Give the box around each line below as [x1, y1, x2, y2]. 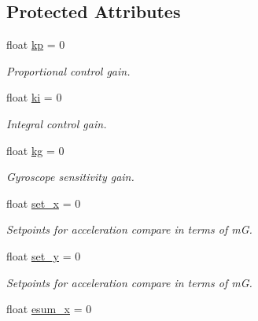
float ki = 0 [6, 89, 62, 105]
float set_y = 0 [6, 247, 81, 264]
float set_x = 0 [6, 194, 81, 211]
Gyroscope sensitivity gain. [6, 168, 135, 185]
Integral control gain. [6, 115, 107, 131]
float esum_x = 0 [6, 301, 92, 317]
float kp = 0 [6, 36, 65, 53]
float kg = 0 [6, 142, 64, 158]
